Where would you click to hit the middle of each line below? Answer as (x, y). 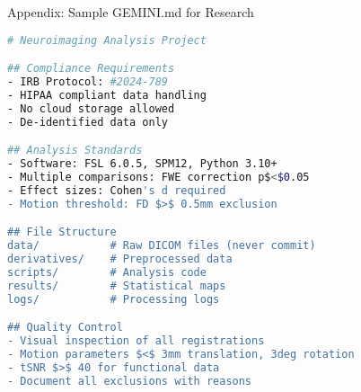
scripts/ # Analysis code (107, 272)
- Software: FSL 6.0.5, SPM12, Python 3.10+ (142, 164)
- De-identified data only (88, 122)
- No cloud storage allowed (91, 108)
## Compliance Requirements (91, 69)
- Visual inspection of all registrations (136, 340)
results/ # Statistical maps (117, 285)
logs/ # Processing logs (114, 299)
